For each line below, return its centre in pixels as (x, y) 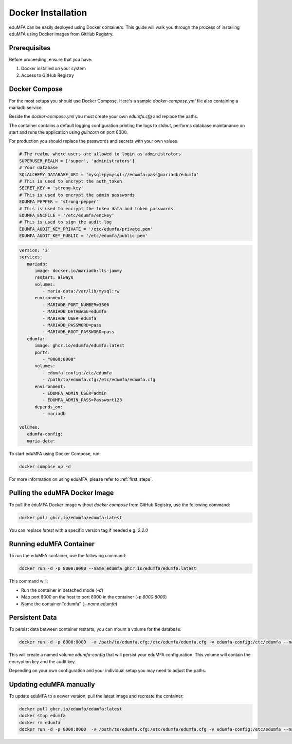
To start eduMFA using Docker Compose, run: (55, 454)
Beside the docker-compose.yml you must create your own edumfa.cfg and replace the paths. (104, 116)
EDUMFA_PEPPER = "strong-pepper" (59, 202)
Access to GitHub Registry (48, 75)
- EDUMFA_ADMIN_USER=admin (74, 393)
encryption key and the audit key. (42, 661)
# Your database (39, 168)
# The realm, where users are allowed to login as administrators (100, 154)
